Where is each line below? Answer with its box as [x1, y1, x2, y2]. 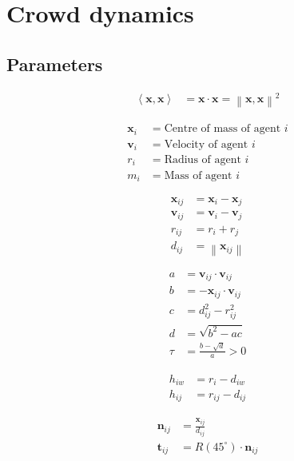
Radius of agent [164, 154, 241, 166]
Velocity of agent [164, 138, 248, 150]
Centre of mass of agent [164, 123, 281, 135]
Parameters [6, 51, 103, 76]
